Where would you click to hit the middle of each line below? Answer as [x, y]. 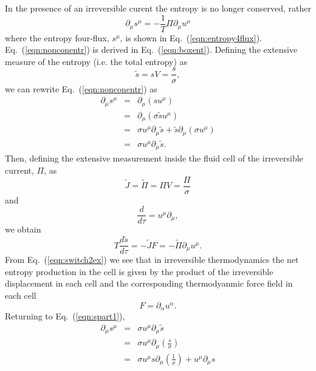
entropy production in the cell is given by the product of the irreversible [139, 271]
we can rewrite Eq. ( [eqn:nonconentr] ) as [81, 88]
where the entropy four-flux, [57, 37]
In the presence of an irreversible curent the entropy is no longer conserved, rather [158, 8]
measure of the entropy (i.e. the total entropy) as [96, 61]
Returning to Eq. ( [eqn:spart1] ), [65, 316]
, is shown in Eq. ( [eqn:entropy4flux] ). [191, 37]
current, [19, 170]
